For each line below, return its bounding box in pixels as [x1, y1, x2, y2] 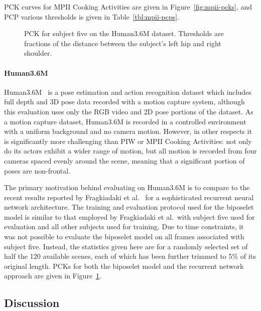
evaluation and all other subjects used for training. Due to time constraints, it [4, 221, 244, 232]
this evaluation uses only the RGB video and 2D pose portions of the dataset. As [4, 106, 253, 116]
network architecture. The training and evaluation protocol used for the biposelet [4, 202, 254, 212]
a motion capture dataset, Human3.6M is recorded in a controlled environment [4, 116, 246, 126]
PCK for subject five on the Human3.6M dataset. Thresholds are [24, 28, 224, 39]
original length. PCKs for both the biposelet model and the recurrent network [4, 260, 244, 271]
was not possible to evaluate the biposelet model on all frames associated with [4, 231, 244, 242]
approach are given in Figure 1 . [4, 270, 102, 281]
